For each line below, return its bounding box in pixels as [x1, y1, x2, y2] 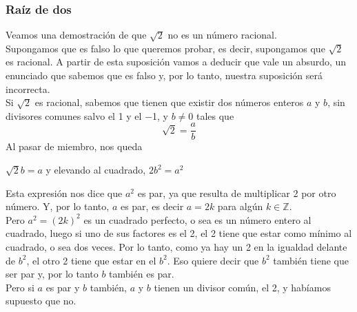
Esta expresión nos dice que [6, 185, 123, 200]
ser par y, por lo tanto [6, 267, 99, 281]
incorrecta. [6, 81, 50, 96]
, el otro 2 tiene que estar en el [26, 253, 156, 267]
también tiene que [273, 253, 349, 267]
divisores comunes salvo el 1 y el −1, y [6, 108, 168, 123]
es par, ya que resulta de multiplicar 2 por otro [137, 185, 336, 200]
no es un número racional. [167, 28, 277, 42]
